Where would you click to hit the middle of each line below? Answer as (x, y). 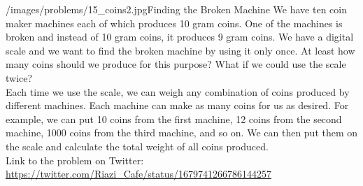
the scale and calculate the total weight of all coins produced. (137, 146)
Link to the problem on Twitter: (75, 160)
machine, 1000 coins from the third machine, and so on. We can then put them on (182, 133)
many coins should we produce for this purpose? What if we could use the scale (176, 64)
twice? (19, 77)
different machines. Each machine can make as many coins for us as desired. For (177, 105)
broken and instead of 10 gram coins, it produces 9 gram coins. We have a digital (180, 37)
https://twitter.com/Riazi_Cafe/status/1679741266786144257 (139, 174)
